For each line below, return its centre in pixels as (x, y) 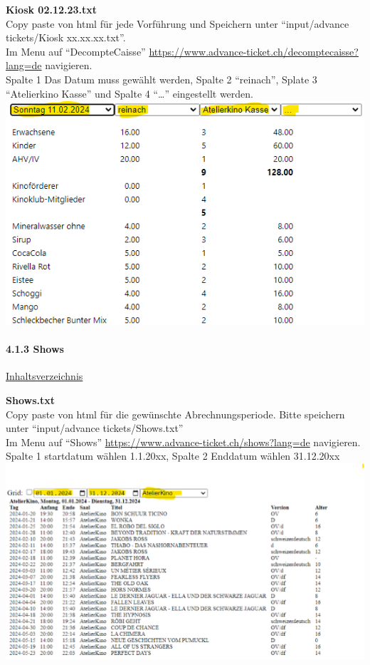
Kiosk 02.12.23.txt (52, 9)
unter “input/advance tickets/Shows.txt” (95, 428)
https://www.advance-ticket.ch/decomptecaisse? (254, 51)
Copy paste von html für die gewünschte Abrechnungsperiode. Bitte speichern (175, 414)
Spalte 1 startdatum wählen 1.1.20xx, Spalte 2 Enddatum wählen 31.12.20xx (173, 456)
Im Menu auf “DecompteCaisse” (76, 51)
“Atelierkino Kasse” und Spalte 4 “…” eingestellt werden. (129, 93)
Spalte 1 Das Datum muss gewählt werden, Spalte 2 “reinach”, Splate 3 (162, 79)
